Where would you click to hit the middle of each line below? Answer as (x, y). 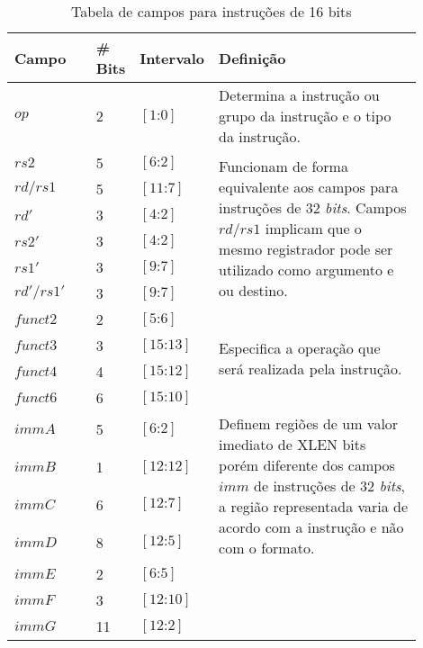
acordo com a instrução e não (311, 527)
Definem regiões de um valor (309, 423)
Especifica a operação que (300, 348)
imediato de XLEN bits (292, 444)
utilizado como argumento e (306, 269)
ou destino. (253, 290)
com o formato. (267, 548)
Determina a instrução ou (299, 95)
